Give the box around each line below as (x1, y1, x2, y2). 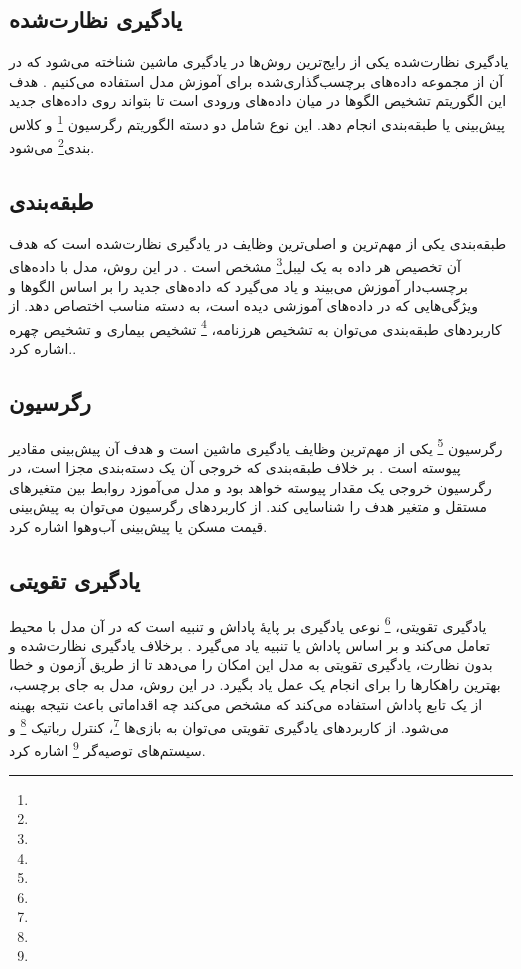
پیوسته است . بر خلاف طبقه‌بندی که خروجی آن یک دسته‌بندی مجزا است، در (9, 457, 461, 478)
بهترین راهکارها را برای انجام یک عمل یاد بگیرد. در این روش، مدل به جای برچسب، (9, 674, 501, 695)
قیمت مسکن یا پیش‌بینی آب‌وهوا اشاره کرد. (9, 515, 268, 536)
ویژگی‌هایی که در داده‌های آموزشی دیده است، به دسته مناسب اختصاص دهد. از (9, 295, 478, 316)
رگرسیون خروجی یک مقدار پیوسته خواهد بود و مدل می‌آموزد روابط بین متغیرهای (9, 476, 492, 497)
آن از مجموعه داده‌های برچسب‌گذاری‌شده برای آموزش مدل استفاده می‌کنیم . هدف (9, 70, 504, 91)
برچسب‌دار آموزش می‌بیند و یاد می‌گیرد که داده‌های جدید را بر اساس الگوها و (9, 275, 469, 296)
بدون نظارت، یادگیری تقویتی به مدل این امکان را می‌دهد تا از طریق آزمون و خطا (9, 654, 493, 675)
